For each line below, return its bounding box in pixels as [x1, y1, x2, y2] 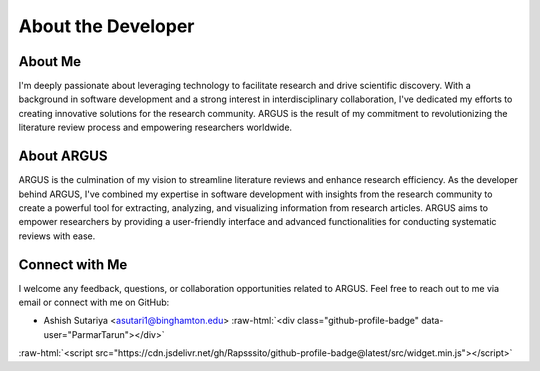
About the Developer [18, 15, 195, 37]
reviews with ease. [18, 230, 96, 242]
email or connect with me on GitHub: [18, 296, 170, 308]
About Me [18, 53, 82, 70]
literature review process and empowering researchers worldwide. [18, 121, 293, 134]
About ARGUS [18, 148, 108, 165]
